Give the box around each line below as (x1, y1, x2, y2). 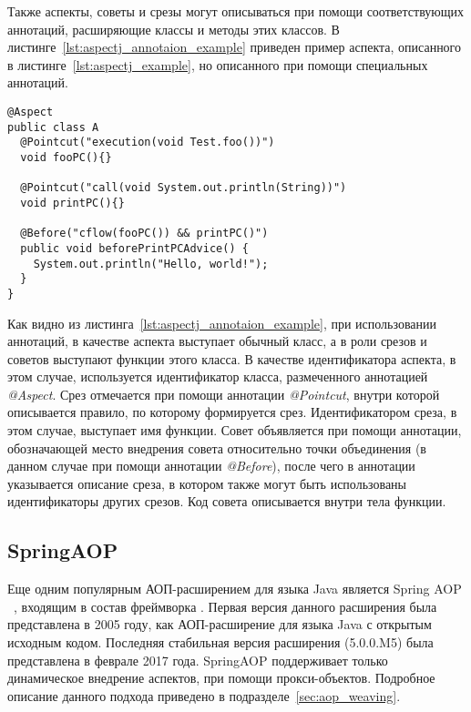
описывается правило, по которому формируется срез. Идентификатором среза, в (7, 402, 457, 422)
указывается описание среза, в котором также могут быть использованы (7, 473, 407, 493)
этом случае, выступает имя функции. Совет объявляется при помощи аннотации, (7, 421, 462, 440)
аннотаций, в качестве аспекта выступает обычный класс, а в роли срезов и (7, 331, 427, 351)
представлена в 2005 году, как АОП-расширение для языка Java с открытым (7, 615, 432, 634)
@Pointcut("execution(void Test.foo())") (20, 136, 275, 149)
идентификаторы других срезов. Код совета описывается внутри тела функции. (7, 492, 446, 511)
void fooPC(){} (20, 150, 112, 164)
